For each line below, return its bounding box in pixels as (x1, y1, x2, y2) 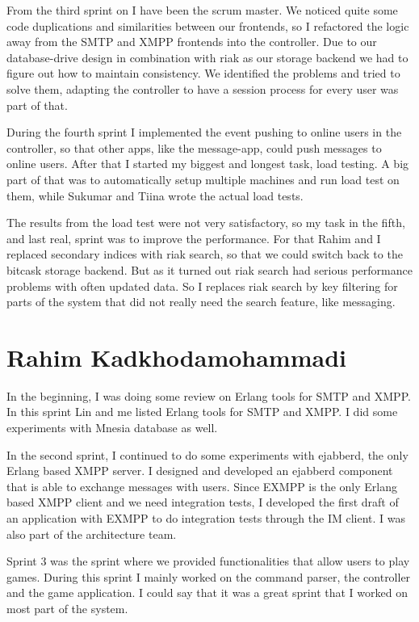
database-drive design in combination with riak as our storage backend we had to (6, 48, 409, 65)
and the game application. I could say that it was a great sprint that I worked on (6, 584, 408, 601)
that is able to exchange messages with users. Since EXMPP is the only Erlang (6, 477, 397, 494)
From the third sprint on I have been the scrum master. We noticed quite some (6, 2, 398, 18)
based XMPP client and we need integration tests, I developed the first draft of (6, 494, 399, 511)
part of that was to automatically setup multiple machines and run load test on (6, 170, 400, 187)
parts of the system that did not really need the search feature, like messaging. (6, 293, 396, 310)
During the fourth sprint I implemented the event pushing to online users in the (6, 124, 402, 141)
